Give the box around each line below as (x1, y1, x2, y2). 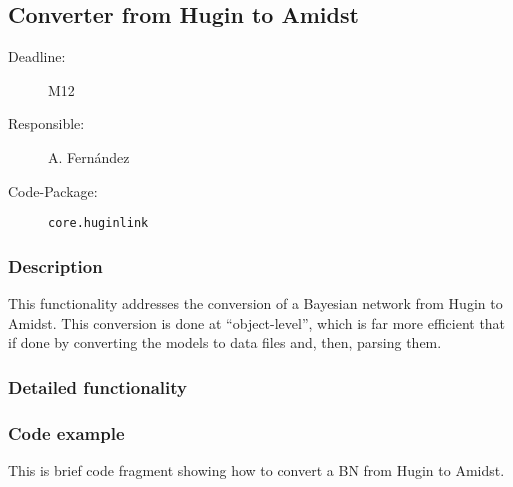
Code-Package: (8, 180, 98, 201)
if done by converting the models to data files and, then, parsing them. (8, 332, 442, 353)
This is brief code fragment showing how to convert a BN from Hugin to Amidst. (8, 459, 505, 480)
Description (8, 253, 103, 278)
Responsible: (8, 113, 85, 134)
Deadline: (8, 46, 66, 67)
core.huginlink (48, 216, 149, 231)
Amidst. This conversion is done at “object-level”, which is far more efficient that (8, 312, 506, 333)
